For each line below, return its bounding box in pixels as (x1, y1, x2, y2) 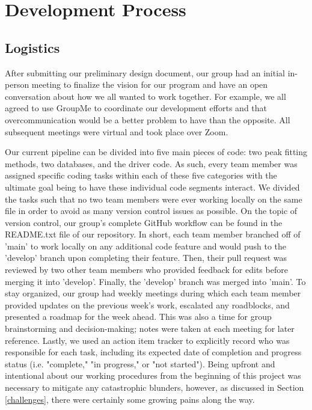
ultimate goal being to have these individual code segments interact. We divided (5, 180, 300, 193)
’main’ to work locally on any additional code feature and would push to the (5, 239, 287, 252)
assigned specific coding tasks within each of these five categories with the (5, 169, 277, 182)
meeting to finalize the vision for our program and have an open (31, 78, 268, 91)
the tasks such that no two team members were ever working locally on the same (5, 192, 302, 205)
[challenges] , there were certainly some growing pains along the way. (5, 393, 255, 405)
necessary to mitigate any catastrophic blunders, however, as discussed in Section (5, 381, 304, 394)
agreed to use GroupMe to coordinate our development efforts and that (5, 102, 268, 114)
